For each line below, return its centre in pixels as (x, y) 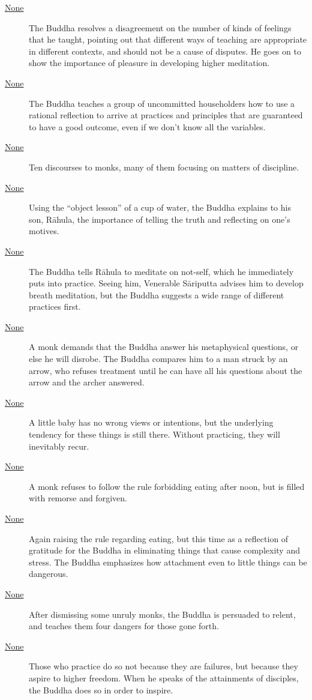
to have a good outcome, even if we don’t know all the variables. (147, 126)
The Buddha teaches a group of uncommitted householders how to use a (162, 103)
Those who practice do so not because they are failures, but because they (163, 666)
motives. (44, 231)
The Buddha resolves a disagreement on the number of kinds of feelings (160, 27)
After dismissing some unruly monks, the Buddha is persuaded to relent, (162, 614)
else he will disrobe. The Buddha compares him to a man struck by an (158, 359)
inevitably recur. (59, 446)
